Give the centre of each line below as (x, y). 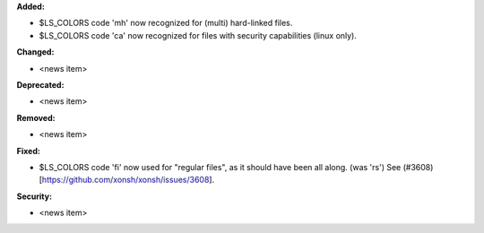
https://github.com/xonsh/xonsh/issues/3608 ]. (128, 180)
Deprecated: (40, 84)
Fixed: (28, 151)
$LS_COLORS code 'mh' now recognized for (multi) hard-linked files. (166, 23)
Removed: (36, 117)
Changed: (35, 52)
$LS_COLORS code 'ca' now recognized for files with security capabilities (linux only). (198, 35)
